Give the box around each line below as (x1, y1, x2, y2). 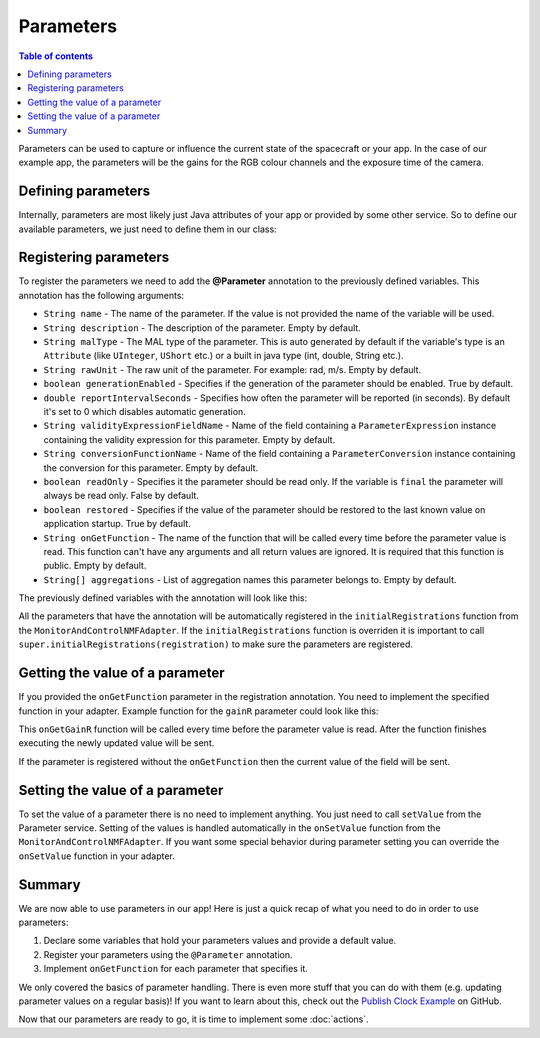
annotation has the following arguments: (18, 289, 185, 301)
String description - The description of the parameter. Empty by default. (43, 321, 362, 334)
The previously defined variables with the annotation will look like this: (18, 592, 308, 604)
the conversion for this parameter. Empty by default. (43, 461, 259, 474)
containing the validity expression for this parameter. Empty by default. (43, 433, 336, 445)
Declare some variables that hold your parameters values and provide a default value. (43, 935, 397, 947)
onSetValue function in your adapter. (18, 850, 175, 862)
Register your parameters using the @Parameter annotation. (43, 948, 293, 960)
